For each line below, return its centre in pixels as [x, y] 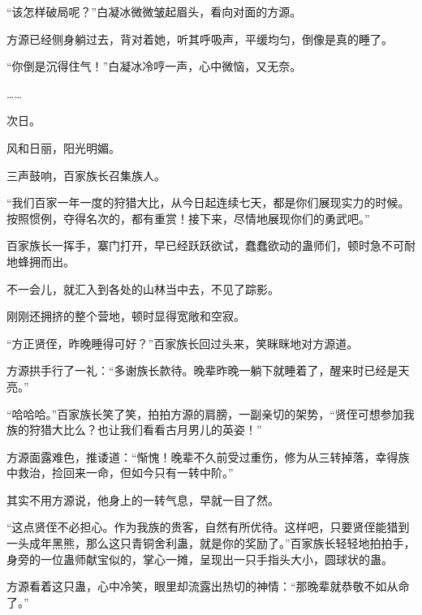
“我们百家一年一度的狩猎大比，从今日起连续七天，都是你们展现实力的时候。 [208, 202]
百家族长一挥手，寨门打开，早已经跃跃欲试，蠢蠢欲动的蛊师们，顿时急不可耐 [211, 245]
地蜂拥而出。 [41, 261]
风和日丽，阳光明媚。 [63, 147]
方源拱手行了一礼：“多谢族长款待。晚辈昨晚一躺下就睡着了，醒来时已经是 [202, 370]
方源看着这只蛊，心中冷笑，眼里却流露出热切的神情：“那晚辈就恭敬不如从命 [208, 586]
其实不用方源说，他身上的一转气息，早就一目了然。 [143, 499]
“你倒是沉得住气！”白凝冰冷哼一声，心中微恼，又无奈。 [154, 66]
